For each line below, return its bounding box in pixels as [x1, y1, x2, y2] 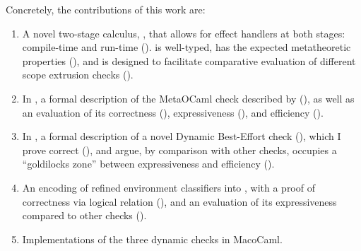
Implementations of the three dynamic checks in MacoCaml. [22, 231, 283, 246]
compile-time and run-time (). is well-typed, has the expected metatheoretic [22, 40, 351, 54]
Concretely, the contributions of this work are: [6, 2, 206, 16]
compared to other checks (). [22, 208, 147, 223]
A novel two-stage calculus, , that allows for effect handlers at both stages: [22, 25, 345, 40]
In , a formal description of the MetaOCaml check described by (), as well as [22, 91, 355, 105]
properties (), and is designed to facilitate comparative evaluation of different [22, 53, 356, 68]
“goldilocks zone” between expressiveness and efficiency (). [22, 156, 275, 171]
